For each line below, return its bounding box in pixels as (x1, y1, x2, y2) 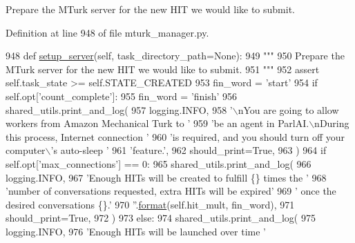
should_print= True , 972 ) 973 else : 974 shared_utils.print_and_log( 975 (6, 211, 316, 225)
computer (6, 143, 46, 157)
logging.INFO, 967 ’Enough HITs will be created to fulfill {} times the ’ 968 (6, 170, 327, 184)
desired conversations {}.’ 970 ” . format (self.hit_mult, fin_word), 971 (6, 197, 295, 211)
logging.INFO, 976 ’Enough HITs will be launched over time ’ (6, 224, 266, 238)
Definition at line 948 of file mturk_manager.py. (6, 25, 209, 39)
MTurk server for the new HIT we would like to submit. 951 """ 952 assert (6, 61, 320, 76)
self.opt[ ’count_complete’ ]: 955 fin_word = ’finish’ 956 (6, 88, 238, 103)
